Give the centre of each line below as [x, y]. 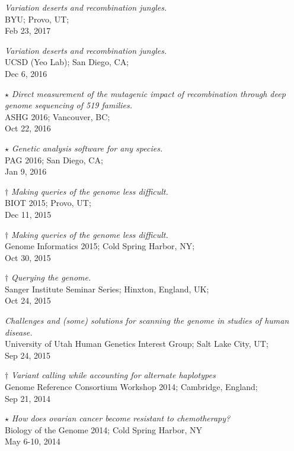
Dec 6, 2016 [26, 73]
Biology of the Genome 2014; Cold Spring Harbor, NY [103, 429]
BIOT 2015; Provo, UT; [48, 203]
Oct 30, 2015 [28, 257]
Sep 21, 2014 [28, 398]
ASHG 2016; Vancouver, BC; [57, 116]
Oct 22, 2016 [28, 128]
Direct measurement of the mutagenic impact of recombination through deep [148, 93]
